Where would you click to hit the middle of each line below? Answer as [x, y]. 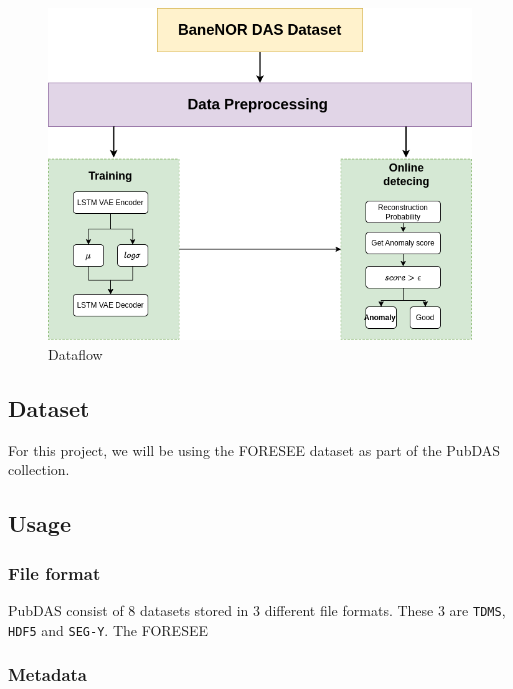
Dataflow [75, 354]
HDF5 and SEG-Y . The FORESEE [108, 629]
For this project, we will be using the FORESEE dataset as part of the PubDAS [254, 449]
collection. [39, 469]
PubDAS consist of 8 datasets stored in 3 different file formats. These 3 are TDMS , [257, 610]
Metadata [47, 674]
